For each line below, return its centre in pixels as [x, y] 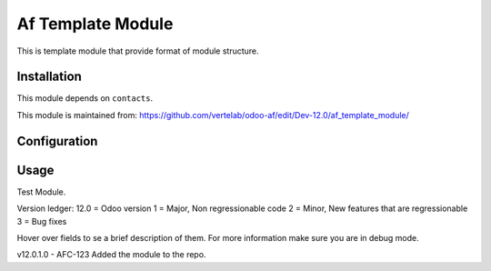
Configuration [57, 141]
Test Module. [41, 192]
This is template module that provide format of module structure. [138, 51]
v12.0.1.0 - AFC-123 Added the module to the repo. [111, 255]
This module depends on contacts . [85, 98]
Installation [49, 77]
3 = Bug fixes [42, 221]
